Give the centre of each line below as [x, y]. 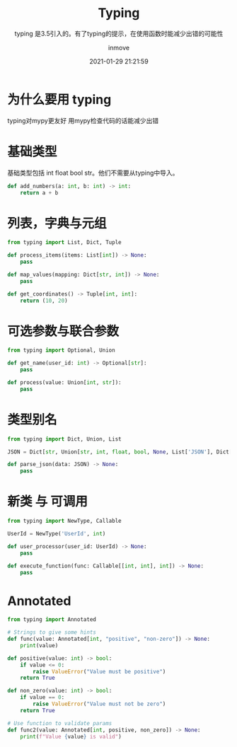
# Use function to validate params [60, 723]
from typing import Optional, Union [61, 351]
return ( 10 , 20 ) [44, 301]
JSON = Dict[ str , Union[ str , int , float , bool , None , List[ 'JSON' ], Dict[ [120, 452]
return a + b [39, 192]
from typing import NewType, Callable [64, 521]
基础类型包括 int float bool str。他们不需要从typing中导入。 [93, 173]
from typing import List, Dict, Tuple [64, 243]
